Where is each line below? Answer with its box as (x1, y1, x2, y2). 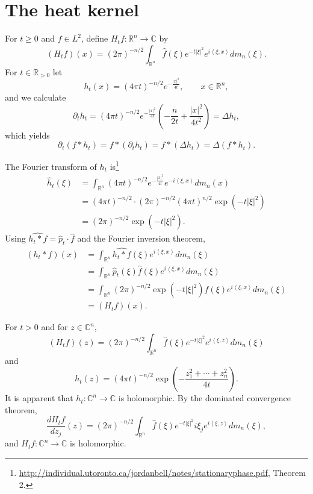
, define (81, 32, 108, 45)
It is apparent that (5, 392, 73, 404)
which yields (5, 128, 50, 141)
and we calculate (5, 91, 66, 104)
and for (41, 320, 68, 333)
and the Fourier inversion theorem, (77, 232, 205, 245)
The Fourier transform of (5, 160, 97, 172)
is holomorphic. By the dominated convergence (118, 392, 291, 404)
